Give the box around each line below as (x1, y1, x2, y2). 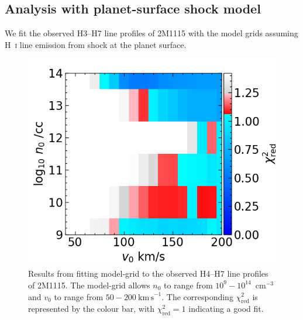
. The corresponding (161, 290, 233, 302)
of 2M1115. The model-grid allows (28, 278, 150, 291)
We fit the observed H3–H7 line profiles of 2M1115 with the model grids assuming (5, 27, 298, 39)
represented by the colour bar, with (28, 302, 155, 315)
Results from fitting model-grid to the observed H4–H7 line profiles (28, 267, 268, 280)
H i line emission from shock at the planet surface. (5, 38, 187, 50)
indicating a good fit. (188, 302, 264, 315)
